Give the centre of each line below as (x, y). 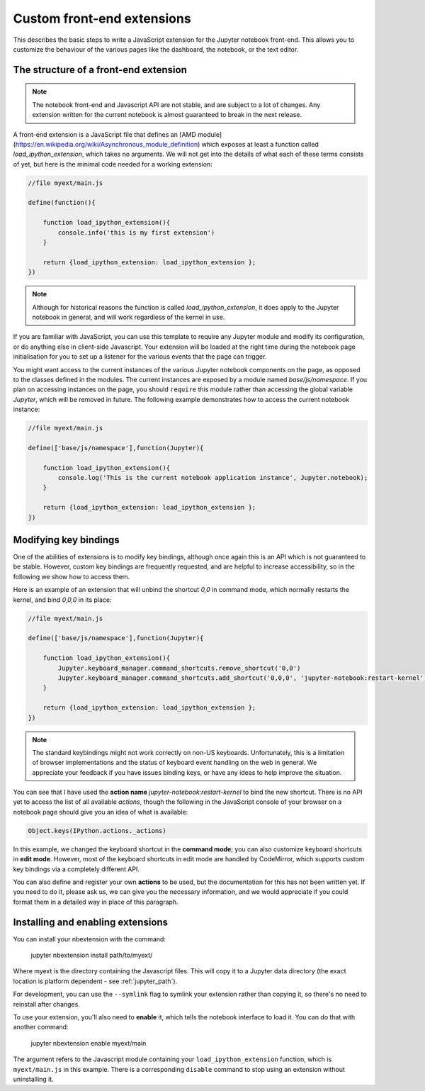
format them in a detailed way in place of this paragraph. (96, 902)
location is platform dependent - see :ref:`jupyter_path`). (95, 981)
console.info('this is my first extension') (136, 233)
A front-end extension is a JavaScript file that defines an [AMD (104, 134)
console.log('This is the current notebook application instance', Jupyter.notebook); (213, 478)
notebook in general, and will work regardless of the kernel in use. (129, 317)
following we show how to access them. (72, 576)
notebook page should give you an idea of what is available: (101, 812)
